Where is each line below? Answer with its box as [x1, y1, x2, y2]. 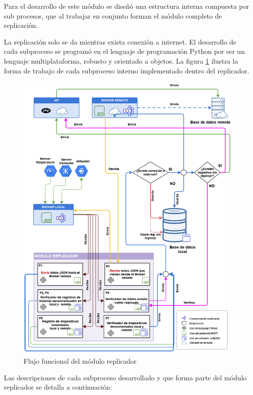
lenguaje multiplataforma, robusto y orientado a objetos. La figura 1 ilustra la [4, 55, 238, 66]
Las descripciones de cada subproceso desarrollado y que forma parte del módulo [4, 372, 247, 382]
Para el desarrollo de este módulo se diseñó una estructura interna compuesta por [4, 1, 250, 11]
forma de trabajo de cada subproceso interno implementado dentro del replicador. [4, 65, 250, 75]
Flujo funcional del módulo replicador [24, 355, 137, 366]
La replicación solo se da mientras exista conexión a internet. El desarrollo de [4, 36, 236, 46]
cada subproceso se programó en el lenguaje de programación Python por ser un [4, 46, 245, 56]
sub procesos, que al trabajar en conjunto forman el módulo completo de [4, 10, 222, 21]
